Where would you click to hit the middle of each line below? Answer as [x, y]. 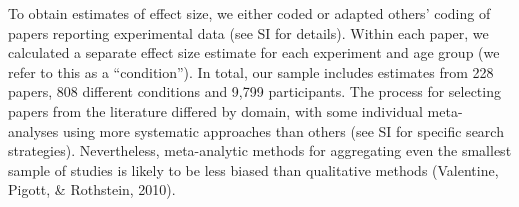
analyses [33, 130]
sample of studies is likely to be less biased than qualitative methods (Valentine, [253, 169]
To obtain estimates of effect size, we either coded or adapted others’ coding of [249, 13]
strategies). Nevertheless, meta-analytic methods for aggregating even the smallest [260, 150]
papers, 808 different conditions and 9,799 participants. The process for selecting [254, 91]
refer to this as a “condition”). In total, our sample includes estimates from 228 [251, 71]
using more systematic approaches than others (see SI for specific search [283, 130]
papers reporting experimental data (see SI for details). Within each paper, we [248, 32]
